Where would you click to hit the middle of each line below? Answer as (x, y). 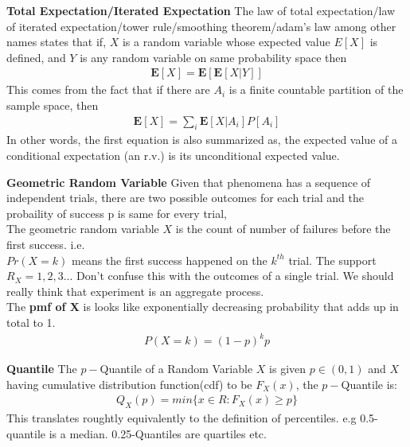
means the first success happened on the (170, 260)
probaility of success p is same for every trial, (117, 213)
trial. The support (332, 260)
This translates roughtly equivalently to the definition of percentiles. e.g (182, 418)
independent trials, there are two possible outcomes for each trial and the (185, 198)
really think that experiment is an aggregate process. (135, 291)
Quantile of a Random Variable (176, 369)
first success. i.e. (46, 244)
